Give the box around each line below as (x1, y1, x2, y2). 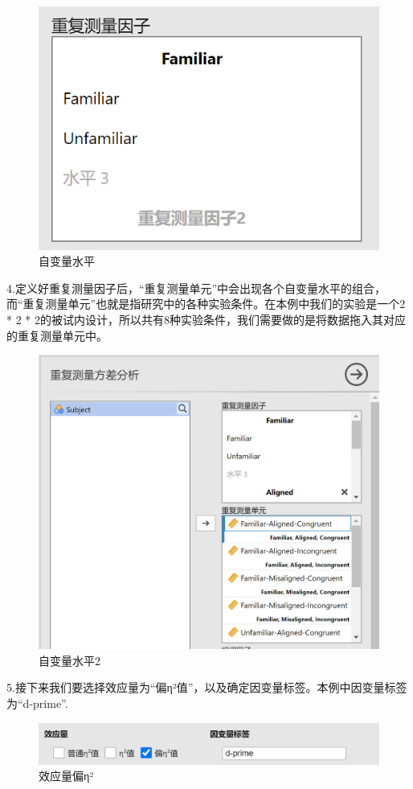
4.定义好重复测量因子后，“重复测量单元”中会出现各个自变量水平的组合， (6, 279, 386, 296)
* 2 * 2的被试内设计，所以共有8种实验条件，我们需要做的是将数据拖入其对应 (6, 311, 406, 327)
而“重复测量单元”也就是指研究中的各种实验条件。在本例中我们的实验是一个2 (6, 295, 406, 312)
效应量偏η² (39, 767, 94, 784)
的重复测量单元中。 (6, 327, 108, 343)
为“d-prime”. (6, 695, 68, 711)
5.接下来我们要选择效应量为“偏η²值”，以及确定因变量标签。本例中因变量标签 (6, 679, 407, 696)
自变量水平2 (39, 651, 100, 668)
